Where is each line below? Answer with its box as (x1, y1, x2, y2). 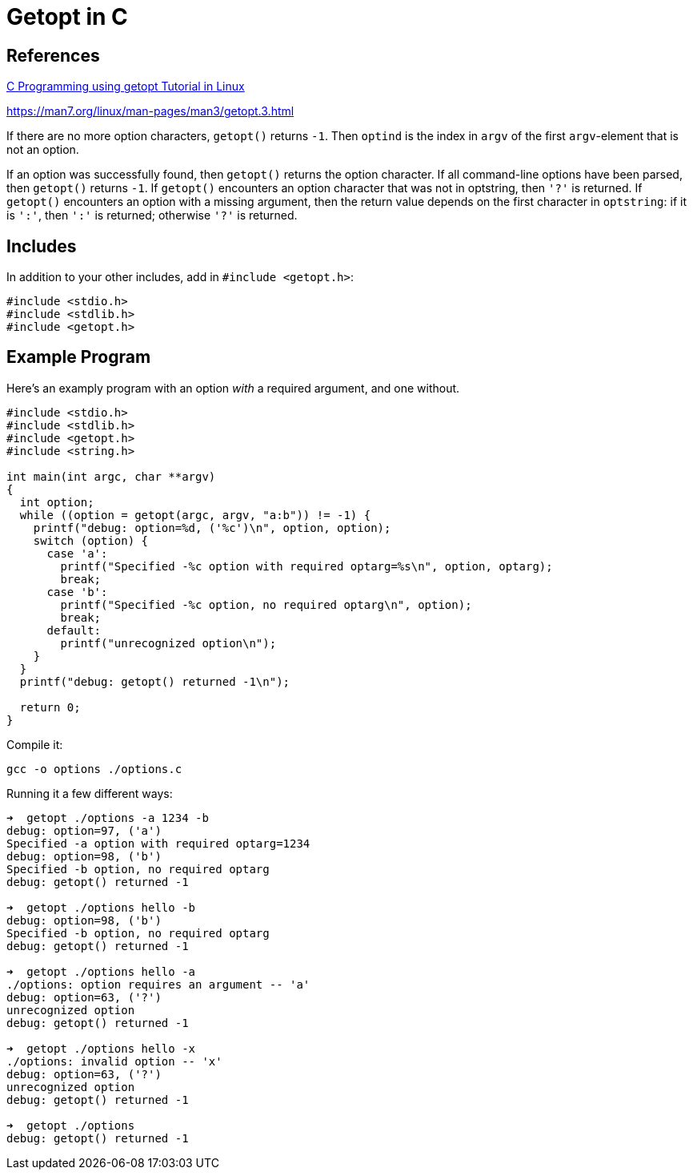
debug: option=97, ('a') (6, 824, 162, 837)
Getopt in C (6, 3, 128, 30)
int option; (19, 495, 94, 509)
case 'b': (46, 585, 108, 598)
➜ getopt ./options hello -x (6, 1041, 196, 1055)
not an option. (6, 143, 79, 157)
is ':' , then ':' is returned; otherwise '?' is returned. (6, 208, 298, 223)
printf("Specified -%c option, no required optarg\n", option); (60, 598, 472, 611)
